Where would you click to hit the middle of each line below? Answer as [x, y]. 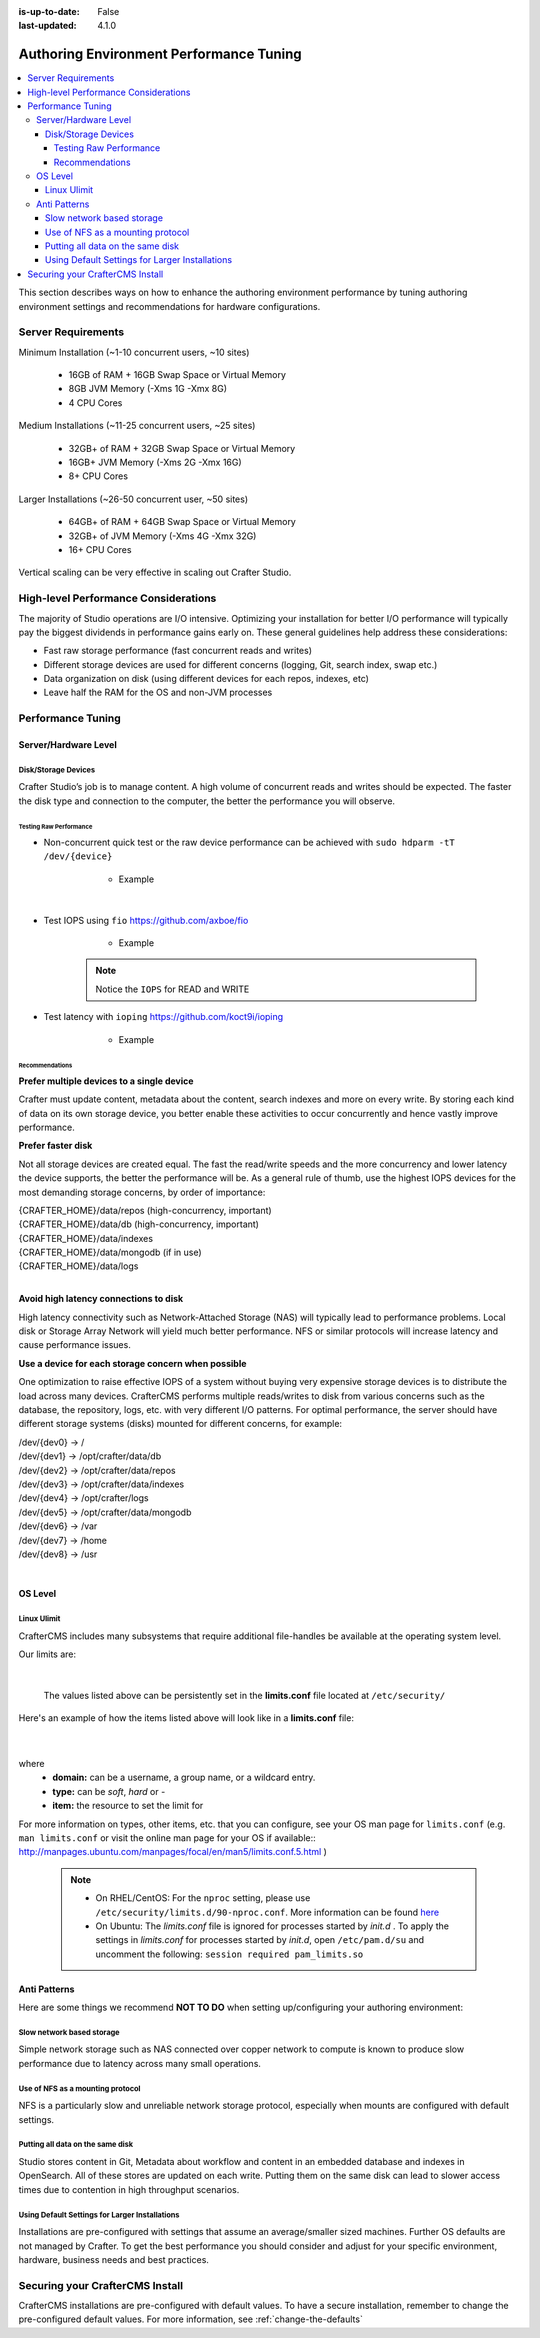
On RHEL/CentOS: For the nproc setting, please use [203, 1898]
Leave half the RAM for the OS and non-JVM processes [158, 692]
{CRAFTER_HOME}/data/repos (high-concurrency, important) [145, 1210]
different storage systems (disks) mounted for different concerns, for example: [180, 1424]
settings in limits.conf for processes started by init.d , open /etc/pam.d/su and [260, 1940]
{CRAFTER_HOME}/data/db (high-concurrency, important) [139, 1224]
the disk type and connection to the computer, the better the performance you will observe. [206, 801]
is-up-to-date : [49, 11]
